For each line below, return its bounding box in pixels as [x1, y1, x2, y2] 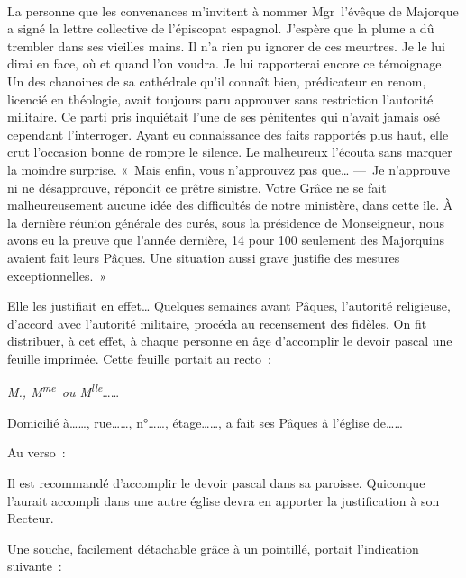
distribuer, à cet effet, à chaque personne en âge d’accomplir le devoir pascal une [7, 331, 452, 350]
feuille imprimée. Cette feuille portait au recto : [7, 348, 271, 367]
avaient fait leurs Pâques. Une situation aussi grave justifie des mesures [7, 248, 400, 266]
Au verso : [7, 443, 66, 462]
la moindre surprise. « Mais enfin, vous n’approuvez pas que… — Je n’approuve [7, 159, 450, 178]
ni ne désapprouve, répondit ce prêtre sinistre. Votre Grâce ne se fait [7, 177, 387, 196]
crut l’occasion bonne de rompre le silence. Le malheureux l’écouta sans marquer [7, 142, 452, 161]
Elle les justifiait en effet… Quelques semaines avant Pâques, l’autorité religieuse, [7, 296, 451, 315]
